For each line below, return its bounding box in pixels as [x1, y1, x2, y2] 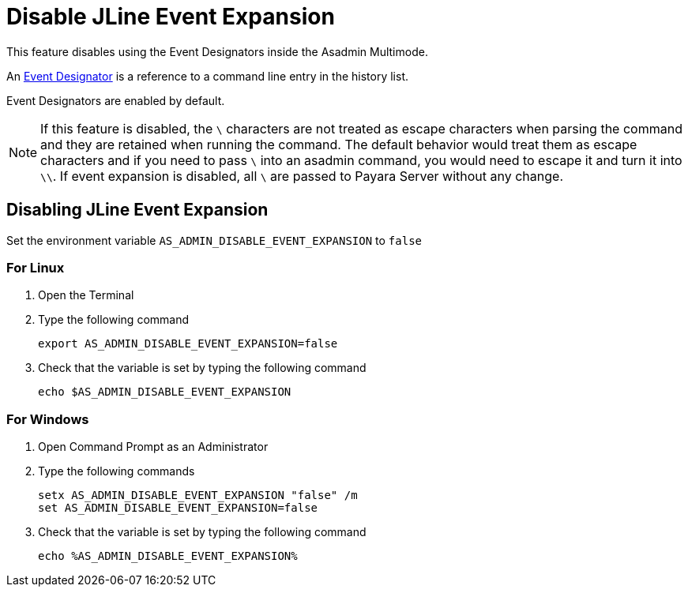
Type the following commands [38, 464, 195, 479]
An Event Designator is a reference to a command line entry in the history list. [6, 69, 409, 83]
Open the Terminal [38, 288, 134, 302]
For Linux [6, 259, 65, 276]
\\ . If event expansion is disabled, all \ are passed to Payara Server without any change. [40, 167, 564, 184]
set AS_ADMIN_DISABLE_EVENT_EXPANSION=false [38, 501, 318, 515]
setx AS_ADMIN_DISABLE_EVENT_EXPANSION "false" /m [38, 489, 358, 502]
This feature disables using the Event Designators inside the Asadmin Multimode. [6, 44, 428, 58]
